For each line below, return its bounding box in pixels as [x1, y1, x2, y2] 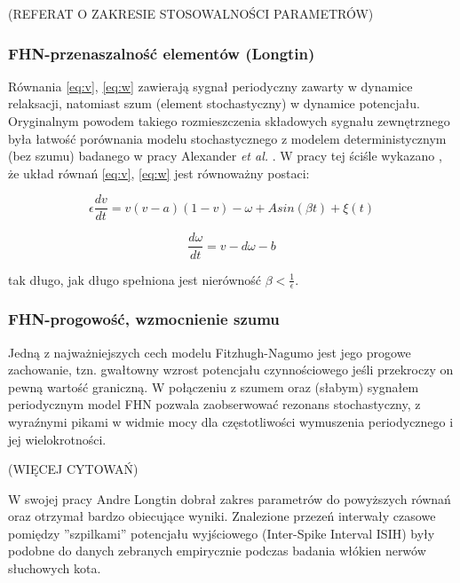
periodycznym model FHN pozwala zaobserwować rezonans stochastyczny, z [8, 395, 421, 414]
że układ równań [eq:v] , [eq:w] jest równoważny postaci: [8, 163, 310, 182]
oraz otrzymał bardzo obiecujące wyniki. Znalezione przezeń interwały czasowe [8, 507, 436, 525]
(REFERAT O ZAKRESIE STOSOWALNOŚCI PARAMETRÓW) [8, 4, 374, 22]
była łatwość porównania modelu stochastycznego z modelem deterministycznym [8, 129, 447, 147]
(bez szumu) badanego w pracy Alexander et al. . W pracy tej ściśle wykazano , [8, 146, 442, 165]
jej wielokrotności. [8, 429, 107, 448]
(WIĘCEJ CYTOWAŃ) [8, 460, 139, 478]
